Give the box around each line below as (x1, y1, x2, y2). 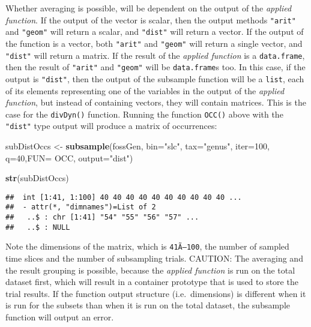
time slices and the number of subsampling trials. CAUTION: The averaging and (5, 252, 303, 265)
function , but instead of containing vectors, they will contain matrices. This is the (5, 96, 306, 109)
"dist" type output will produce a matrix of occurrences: (5, 119, 217, 132)
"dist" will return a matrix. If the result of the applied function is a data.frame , (5, 49, 305, 61)
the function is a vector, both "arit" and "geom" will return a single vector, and (5, 37, 303, 49)
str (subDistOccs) (5, 172, 69, 184)
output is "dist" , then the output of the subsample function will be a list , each (5, 72, 304, 85)
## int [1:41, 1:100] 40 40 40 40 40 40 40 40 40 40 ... (5, 193, 242, 202)
